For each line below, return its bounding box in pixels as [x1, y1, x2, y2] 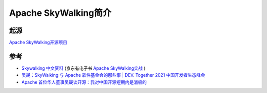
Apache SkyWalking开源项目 [9, 40, 68, 46]
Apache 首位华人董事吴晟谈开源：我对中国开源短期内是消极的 [21, 79, 147, 85]
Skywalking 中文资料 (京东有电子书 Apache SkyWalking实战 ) [21, 65, 146, 71]
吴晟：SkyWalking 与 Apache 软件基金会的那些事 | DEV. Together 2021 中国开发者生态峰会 [21, 72, 205, 78]
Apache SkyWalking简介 [9, 7, 112, 18]
